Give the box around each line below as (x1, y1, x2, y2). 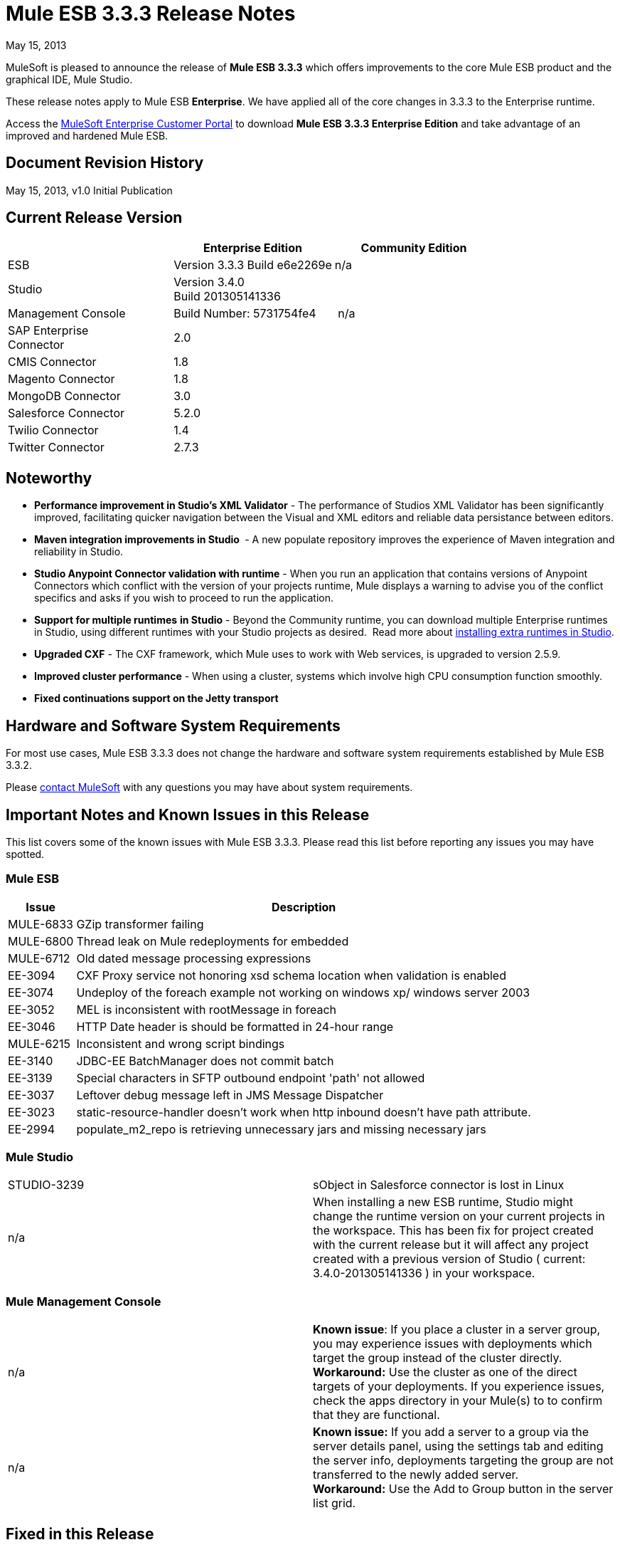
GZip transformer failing (76, 916, 204, 931)
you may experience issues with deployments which (313, 1336, 592, 1351)
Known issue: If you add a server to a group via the (313, 1425, 589, 1440)
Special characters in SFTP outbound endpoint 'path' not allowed (76, 1070, 425, 1085)
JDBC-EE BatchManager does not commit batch (76, 1053, 334, 1068)
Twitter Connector (8, 440, 105, 455)
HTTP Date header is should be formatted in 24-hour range (76, 1019, 394, 1034)
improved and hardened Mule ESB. (6, 129, 169, 142)
